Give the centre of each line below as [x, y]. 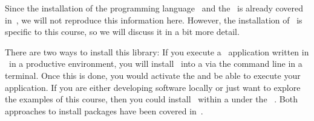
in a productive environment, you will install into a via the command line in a [155, 64]
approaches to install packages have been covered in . [104, 110]
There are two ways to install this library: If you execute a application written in [157, 51]
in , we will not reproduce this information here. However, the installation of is [154, 20]
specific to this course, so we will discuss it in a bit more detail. [122, 32]
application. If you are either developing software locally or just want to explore [153, 87]
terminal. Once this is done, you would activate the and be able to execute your [153, 75]
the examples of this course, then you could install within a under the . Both [151, 99]
